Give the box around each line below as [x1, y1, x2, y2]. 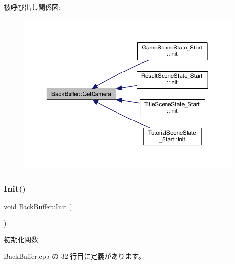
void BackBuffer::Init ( [4, 201, 72, 211]
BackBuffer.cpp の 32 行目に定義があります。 [4, 250, 145, 261]
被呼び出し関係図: [4, 2, 61, 12]
